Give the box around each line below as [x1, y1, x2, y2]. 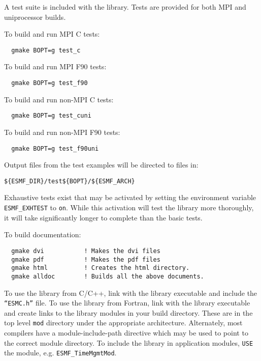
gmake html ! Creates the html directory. [11, 264, 190, 272]
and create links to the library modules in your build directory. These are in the [4, 307, 253, 318]
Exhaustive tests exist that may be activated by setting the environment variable [4, 192, 256, 203]
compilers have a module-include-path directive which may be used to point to [4, 327, 248, 338]
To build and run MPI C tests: [4, 29, 100, 39]
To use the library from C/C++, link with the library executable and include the [4, 287, 257, 298]
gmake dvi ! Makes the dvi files [11, 247, 160, 255]
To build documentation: [4, 229, 81, 240]
